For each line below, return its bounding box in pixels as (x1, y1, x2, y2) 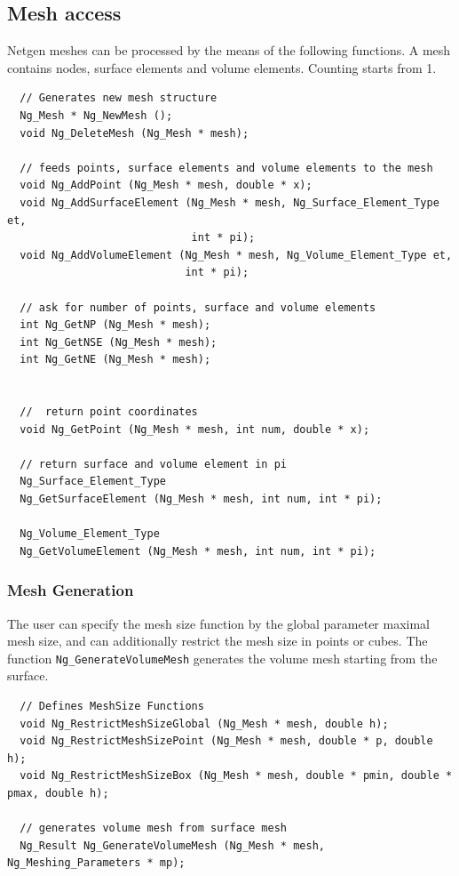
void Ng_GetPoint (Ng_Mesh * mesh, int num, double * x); (20, 422, 370, 436)
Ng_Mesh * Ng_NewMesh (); (20, 108, 173, 122)
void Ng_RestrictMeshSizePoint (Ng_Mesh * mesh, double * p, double (20, 735, 433, 748)
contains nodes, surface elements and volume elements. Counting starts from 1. (7, 58, 437, 76)
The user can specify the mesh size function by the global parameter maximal (7, 614, 430, 632)
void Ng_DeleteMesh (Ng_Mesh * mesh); (20, 126, 249, 140)
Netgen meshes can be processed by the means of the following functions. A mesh (7, 41, 451, 60)
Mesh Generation (7, 579, 134, 601)
